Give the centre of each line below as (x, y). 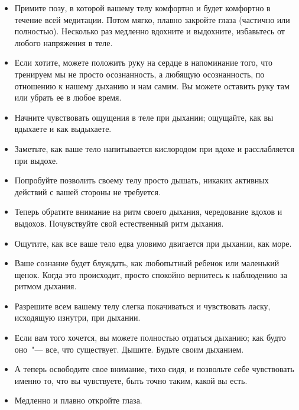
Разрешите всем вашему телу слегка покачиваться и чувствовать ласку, (142, 306)
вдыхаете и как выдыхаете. (63, 129)
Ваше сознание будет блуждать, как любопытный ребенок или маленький (147, 263)
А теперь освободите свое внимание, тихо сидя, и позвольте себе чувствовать (154, 369)
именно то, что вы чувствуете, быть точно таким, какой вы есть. (131, 380)
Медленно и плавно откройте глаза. (78, 400)
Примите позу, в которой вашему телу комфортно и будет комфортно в (142, 8)
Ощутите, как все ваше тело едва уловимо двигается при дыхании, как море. (153, 243)
